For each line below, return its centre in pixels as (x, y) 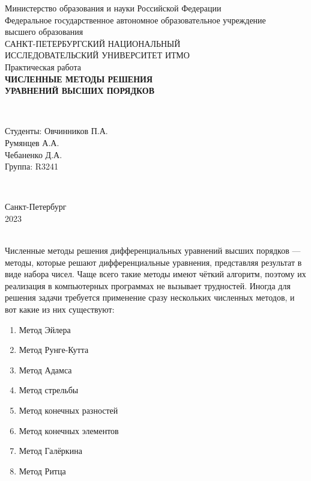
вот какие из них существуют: (60, 309)
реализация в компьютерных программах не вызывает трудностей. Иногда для (148, 285)
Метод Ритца (42, 470)
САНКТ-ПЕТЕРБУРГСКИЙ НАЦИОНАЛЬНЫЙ (93, 43)
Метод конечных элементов (69, 430)
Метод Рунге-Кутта (54, 350)
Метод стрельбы (49, 390)
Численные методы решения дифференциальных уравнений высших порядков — (153, 250)
